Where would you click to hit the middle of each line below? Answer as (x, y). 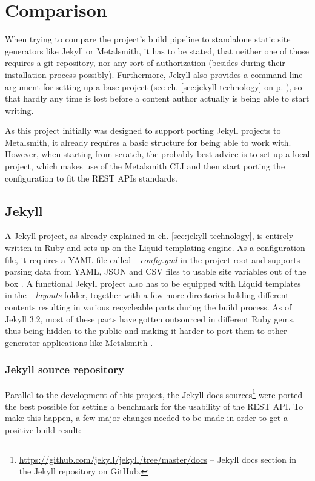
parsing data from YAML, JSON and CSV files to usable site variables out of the (156, 271)
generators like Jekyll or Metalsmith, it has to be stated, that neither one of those (157, 51)
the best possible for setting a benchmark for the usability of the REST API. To (154, 406)
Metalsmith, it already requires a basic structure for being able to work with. (148, 142)
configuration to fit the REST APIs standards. (91, 178)
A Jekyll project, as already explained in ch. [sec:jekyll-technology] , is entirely (149, 236)
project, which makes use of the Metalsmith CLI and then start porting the (145, 166)
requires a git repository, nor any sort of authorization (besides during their (145, 63)
